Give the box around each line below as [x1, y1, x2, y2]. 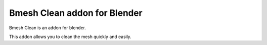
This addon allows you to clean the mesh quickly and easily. [9, 34, 132, 40]
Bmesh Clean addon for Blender [9, 7, 143, 18]
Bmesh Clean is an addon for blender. [9, 25, 86, 31]
